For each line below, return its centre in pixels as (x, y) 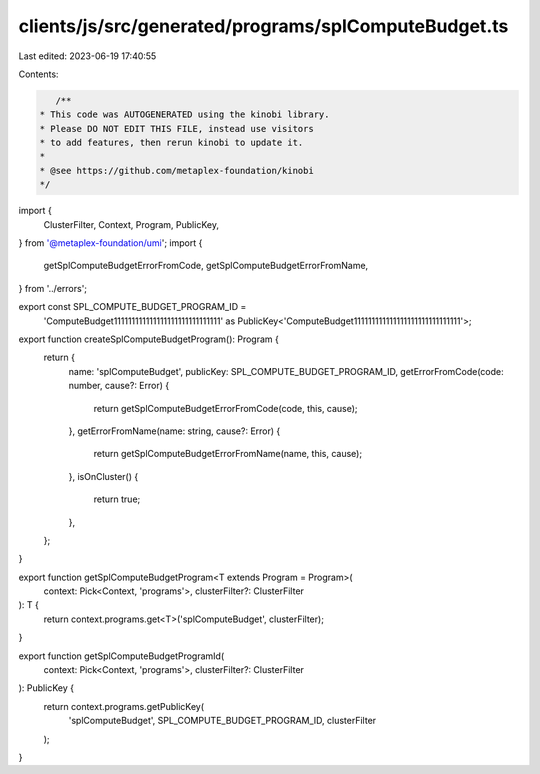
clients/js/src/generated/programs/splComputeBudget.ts (263, 26)
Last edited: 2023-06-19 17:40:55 (87, 56)
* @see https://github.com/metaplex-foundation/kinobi (176, 170)
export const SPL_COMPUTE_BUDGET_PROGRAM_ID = (132, 307)
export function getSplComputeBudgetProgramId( (121, 656)
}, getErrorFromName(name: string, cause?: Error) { (174, 431)
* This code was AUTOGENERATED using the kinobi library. (184, 114)
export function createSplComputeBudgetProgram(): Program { (148, 339)
